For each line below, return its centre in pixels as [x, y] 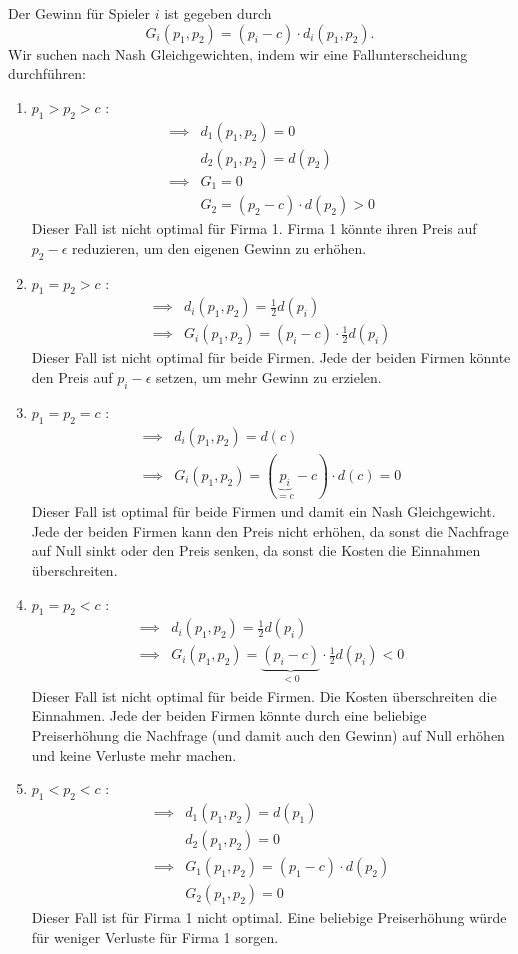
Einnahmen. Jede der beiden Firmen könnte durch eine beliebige [229, 715]
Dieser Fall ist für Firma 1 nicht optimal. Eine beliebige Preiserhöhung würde [269, 917]
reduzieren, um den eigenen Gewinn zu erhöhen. [219, 247]
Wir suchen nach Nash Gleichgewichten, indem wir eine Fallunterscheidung [238, 53]
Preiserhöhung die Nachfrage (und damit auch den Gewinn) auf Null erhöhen [268, 735]
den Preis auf [72, 377]
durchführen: [47, 73]
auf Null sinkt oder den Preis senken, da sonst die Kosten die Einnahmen [256, 550]
